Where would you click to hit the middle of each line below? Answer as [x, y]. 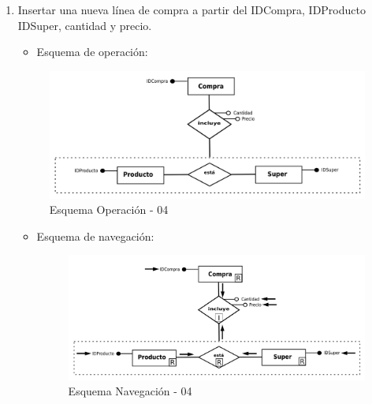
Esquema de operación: [92, 52]
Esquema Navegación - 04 [130, 391]
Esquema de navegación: [95, 236]
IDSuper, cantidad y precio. [85, 25]
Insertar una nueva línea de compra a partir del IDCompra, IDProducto [192, 9]
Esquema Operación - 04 [109, 209]
